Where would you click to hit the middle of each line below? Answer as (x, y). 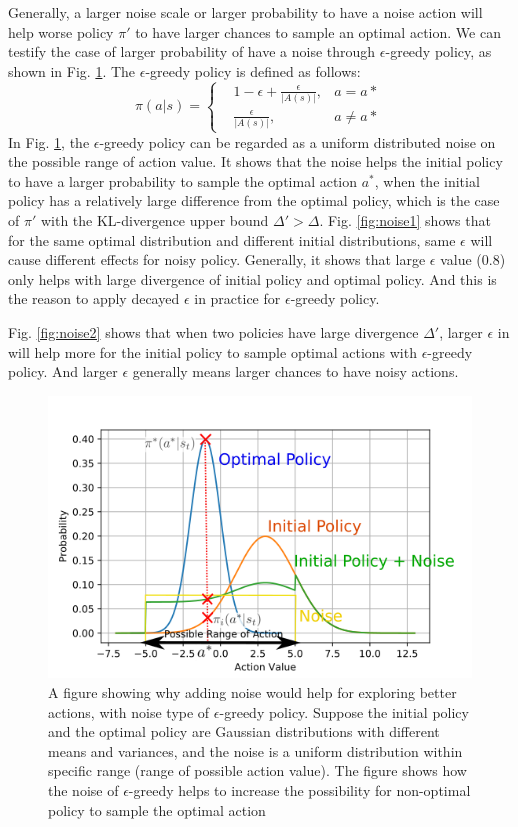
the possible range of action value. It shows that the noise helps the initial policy (255, 161)
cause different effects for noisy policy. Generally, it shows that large (217, 259)
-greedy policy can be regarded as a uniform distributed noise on (297, 141)
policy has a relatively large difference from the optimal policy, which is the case (254, 200)
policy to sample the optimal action (157, 809)
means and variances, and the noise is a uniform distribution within (255, 750)
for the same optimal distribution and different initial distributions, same (232, 239)
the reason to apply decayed (94, 298)
